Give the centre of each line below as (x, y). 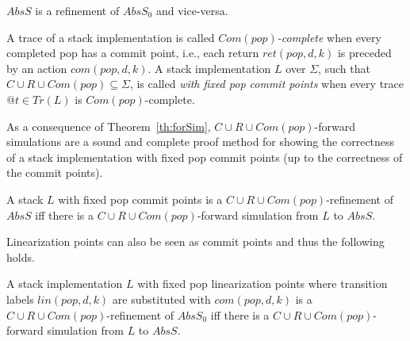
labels (20, 299)
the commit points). (55, 172)
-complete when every (329, 37)
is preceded (364, 53)
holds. (21, 257)
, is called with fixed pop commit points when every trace (266, 84)
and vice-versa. (192, 10)
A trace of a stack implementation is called (111, 37)
